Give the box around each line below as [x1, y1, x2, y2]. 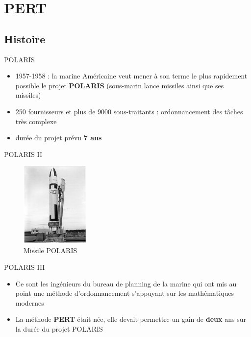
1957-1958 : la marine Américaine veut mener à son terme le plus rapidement [15, 71, 248, 81]
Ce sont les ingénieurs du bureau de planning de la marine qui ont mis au [15, 278, 237, 288]
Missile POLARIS [24, 245, 77, 256]
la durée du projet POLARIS [15, 323, 103, 334]
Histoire [4, 31, 46, 46]
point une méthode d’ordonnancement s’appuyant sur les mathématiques [15, 288, 234, 298]
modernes [15, 297, 44, 308]
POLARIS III [4, 261, 45, 272]
